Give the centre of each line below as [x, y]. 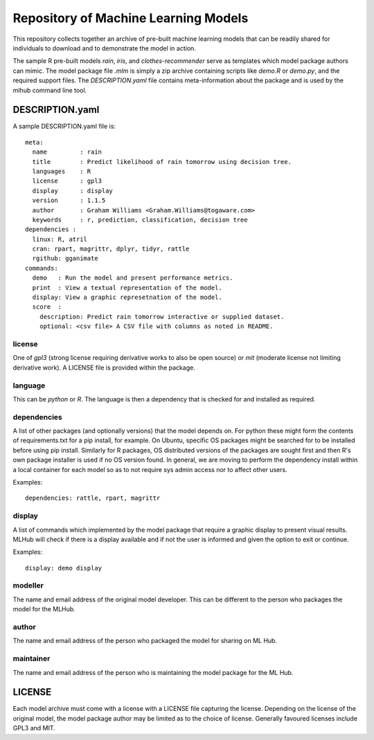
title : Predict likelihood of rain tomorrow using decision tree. [162, 162]
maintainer [32, 659]
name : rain [67, 152]
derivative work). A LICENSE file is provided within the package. [104, 368]
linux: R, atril [60, 239]
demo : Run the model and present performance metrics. [133, 278]
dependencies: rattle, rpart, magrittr [93, 498]
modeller [28, 586]
